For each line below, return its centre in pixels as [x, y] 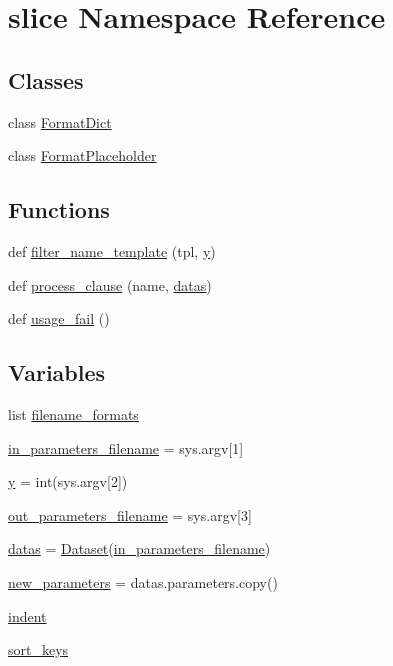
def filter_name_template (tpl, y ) [112, 250]
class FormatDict [60, 121]
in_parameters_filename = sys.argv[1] [126, 447]
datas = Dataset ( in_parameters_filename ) [139, 548]
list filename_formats [73, 413]
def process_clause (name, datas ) [110, 284]
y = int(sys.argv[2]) [68, 481]
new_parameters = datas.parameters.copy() [143, 581]
